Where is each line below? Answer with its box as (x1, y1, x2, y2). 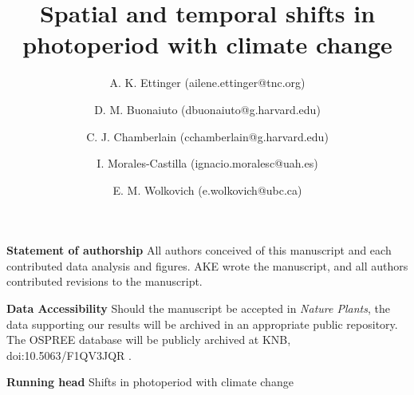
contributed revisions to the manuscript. (6, 273, 203, 290)
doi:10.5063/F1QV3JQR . (6, 346, 132, 363)
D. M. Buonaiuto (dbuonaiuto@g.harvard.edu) (94, 101, 321, 117)
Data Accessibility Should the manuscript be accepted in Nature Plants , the (6, 300, 390, 317)
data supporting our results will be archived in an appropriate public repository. (6, 315, 398, 332)
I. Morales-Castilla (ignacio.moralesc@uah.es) (97, 155, 318, 172)
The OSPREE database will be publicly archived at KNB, (6, 331, 291, 348)
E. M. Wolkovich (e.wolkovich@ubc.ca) (112, 181, 302, 198)
